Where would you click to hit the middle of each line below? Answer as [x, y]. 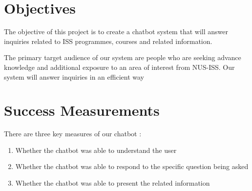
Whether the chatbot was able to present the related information [113, 183]
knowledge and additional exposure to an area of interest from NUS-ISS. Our [119, 67]
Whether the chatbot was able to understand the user [96, 150]
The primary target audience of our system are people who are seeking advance [123, 57]
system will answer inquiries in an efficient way [74, 76]
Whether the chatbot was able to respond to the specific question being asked [132, 166]
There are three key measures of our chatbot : [73, 134]
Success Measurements [82, 110]
